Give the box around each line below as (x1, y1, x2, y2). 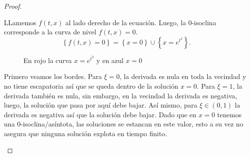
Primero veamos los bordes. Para (4, 71, 102, 81)
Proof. (4, 1, 22, 11)
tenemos (217, 109, 242, 119)
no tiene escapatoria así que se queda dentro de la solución (4, 80, 179, 91)
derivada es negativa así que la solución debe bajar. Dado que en (4, 109, 196, 119)
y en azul (96, 55, 124, 65)
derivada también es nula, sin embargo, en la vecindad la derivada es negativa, (4, 90, 237, 100)
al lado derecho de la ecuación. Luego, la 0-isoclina (65, 17, 216, 27)
